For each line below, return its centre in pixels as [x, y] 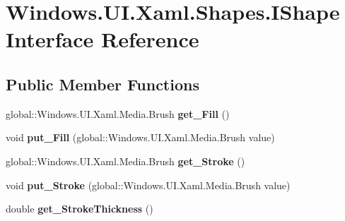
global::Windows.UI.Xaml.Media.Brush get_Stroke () [125, 161]
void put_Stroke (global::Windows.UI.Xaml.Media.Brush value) [148, 185]
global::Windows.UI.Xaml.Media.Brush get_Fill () [118, 113]
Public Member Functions [103, 84]
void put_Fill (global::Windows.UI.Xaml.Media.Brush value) [140, 137]
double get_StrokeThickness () [80, 209]
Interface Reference [103, 39]
